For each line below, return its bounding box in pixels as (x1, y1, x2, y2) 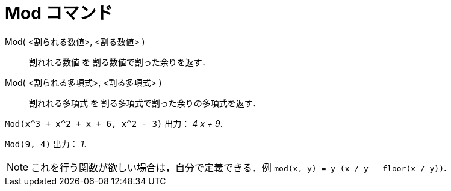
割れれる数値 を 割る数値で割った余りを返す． (29, 56, 211, 67)
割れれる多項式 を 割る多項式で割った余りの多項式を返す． (29, 97, 261, 108)
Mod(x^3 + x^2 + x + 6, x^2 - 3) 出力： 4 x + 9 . (5, 118, 223, 129)
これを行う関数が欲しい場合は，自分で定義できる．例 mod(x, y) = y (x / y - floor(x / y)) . (31, 161, 447, 174)
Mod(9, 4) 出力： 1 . (5, 138, 87, 149)
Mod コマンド (5, 3, 113, 23)
